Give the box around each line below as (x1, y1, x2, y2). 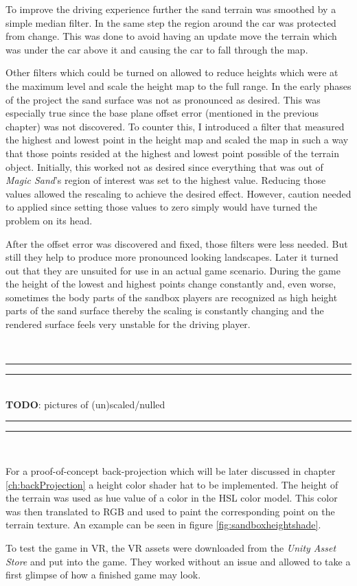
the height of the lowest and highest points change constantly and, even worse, (5, 277, 336, 291)
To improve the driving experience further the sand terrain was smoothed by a (5, 2, 336, 16)
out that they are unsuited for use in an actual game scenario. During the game (5, 263, 341, 277)
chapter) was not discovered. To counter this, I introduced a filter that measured (5, 119, 345, 133)
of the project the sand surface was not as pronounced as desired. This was (5, 92, 321, 106)
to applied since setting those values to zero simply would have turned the (5, 200, 317, 214)
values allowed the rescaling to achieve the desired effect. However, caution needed (5, 186, 352, 200)
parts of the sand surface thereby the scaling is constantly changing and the (5, 303, 324, 318)
